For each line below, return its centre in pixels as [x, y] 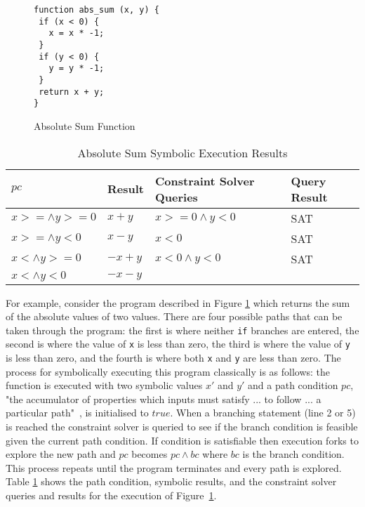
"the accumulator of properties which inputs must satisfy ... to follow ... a [164, 399]
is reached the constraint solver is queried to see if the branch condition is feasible [182, 427]
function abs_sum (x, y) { [97, 10]
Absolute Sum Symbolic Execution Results [182, 152]
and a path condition [293, 385]
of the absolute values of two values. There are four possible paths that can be [174, 316]
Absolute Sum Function [85, 125]
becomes [150, 454]
